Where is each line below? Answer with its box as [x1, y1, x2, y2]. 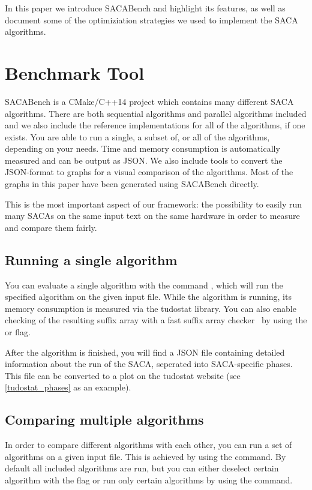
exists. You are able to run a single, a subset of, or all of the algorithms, [5, 130, 270, 143]
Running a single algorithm [5, 250, 178, 269]
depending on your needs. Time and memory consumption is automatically [5, 142, 280, 155]
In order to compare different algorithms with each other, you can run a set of [5, 438, 292, 451]
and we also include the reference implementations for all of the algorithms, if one [5, 119, 305, 131]
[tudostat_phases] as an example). [5, 381, 131, 393]
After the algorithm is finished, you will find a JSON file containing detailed [5, 345, 285, 358]
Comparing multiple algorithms [5, 410, 204, 429]
